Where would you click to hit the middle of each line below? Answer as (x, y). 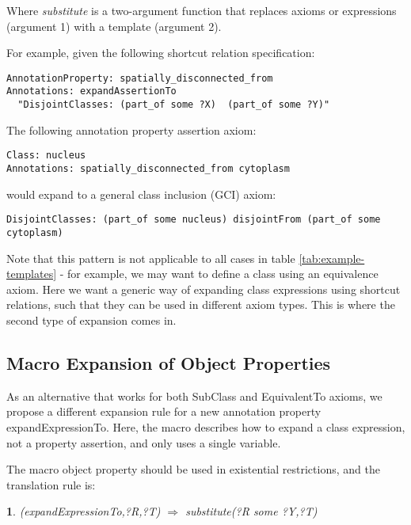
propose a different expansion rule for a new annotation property (164, 411)
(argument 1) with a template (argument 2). (114, 26)
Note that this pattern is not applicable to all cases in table (151, 258)
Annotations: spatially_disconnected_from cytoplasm (148, 169)
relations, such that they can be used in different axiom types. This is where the (201, 304)
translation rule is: (51, 484)
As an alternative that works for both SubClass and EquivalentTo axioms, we (194, 396)
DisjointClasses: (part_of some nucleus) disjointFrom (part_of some (194, 220)
